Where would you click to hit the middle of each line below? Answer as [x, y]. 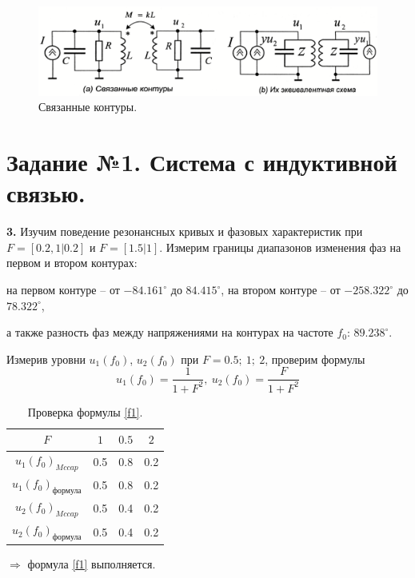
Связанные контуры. [88, 107]
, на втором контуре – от [281, 290]
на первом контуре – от [63, 290]
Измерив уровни [46, 359]
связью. [46, 193]
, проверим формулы [315, 359]
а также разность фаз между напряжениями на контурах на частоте [170, 332]
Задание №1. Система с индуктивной [202, 162]
